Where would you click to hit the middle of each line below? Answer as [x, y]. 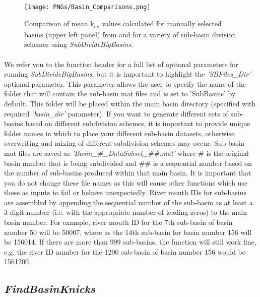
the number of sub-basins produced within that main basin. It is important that [128, 173]
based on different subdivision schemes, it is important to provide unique [138, 123]
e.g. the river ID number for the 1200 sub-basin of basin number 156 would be [125, 251]
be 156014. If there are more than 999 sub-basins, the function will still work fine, [130, 242]
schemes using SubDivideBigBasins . [79, 44]
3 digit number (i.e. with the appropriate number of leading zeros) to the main [126, 212]
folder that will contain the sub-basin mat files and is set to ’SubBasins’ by [120, 94]
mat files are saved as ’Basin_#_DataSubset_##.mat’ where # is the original [126, 153]
